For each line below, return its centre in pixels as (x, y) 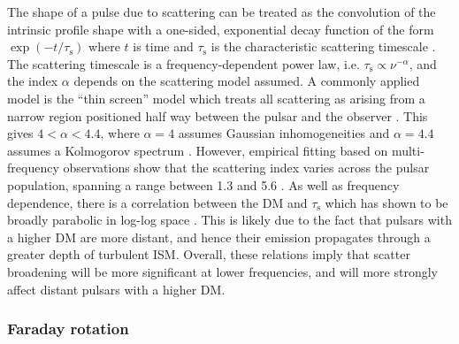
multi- (408, 150)
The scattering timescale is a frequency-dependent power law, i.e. (184, 63)
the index (33, 81)
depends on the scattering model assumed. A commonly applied (247, 81)
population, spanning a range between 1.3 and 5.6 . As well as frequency (203, 184)
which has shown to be (386, 202)
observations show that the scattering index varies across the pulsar (246, 168)
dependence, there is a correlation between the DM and (157, 202)
